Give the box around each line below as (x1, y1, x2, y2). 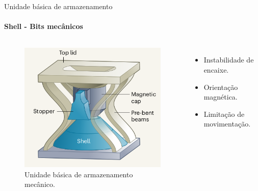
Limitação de (203, 108, 245, 119)
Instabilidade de (203, 54, 254, 65)
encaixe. (203, 64, 229, 75)
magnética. (203, 91, 238, 102)
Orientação (203, 81, 238, 92)
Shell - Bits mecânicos (4, 21, 83, 31)
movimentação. (203, 118, 251, 129)
